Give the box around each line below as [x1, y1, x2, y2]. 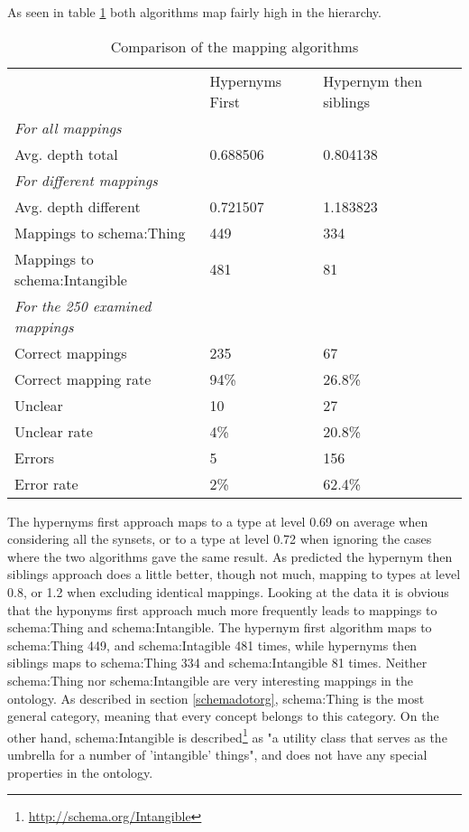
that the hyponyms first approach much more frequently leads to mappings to [7, 600, 437, 619]
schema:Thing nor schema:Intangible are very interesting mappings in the [7, 670, 414, 689]
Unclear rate [14, 420, 93, 442]
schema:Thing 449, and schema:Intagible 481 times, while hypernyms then [7, 635, 418, 654]
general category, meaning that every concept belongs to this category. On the [7, 706, 439, 725]
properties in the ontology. [7, 762, 153, 781]
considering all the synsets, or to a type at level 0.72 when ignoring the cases [7, 529, 432, 548]
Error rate [14, 472, 78, 494]
